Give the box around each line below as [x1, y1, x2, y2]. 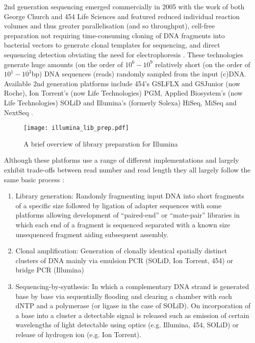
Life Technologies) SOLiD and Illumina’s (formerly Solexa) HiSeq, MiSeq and [4, 97, 237, 107]
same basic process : [4, 174, 64, 184]
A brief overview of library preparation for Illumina [24, 138, 178, 148]
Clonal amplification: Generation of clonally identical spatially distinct [15, 245, 228, 256]
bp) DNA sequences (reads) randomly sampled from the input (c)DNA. [31, 69, 247, 79]
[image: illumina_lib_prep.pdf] [24, 124, 129, 132]
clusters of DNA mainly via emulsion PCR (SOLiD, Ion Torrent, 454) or [15, 255, 233, 265]
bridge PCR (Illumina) [15, 265, 84, 275]
